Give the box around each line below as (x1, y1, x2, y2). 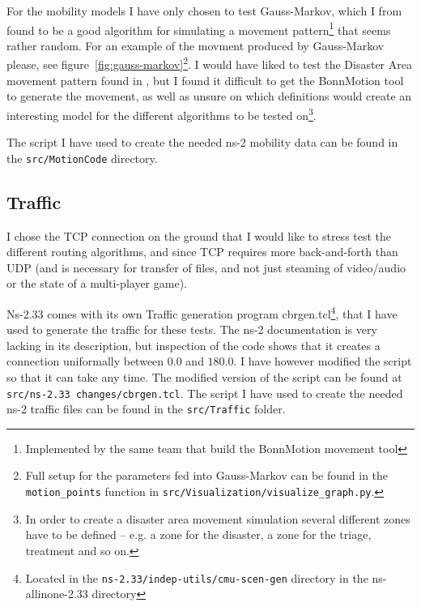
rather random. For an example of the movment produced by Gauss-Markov (6, 36, 385, 53)
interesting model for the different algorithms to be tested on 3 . (6, 104, 317, 123)
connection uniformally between (6, 353, 164, 370)
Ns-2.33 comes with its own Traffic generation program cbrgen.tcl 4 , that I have (6, 302, 398, 322)
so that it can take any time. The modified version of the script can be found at (6, 368, 402, 385)
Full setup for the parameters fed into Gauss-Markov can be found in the (25, 467, 389, 484)
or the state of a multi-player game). (6, 275, 187, 292)
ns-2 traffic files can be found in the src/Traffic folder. (6, 400, 286, 417)
